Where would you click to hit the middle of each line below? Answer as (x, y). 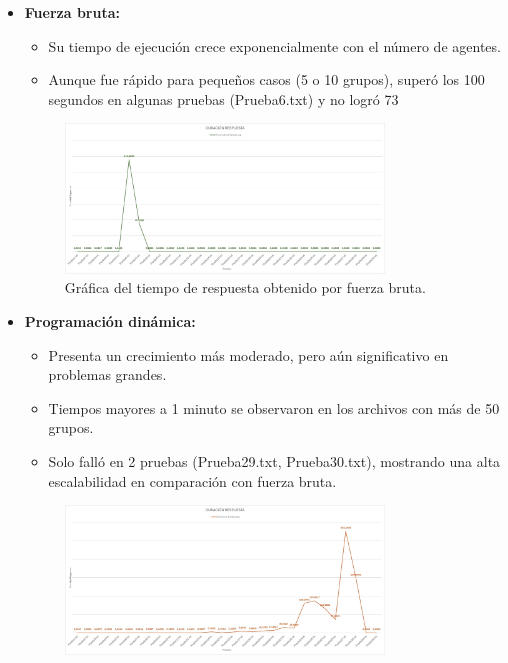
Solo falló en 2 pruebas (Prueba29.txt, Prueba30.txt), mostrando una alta (274, 460)
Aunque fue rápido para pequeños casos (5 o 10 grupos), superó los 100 (266, 79)
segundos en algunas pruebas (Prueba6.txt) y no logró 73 (223, 98)
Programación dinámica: (110, 320)
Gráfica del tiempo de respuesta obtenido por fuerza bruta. (245, 287)
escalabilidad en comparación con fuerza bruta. (192, 480)
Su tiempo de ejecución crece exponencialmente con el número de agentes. (274, 45)
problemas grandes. (107, 374)
